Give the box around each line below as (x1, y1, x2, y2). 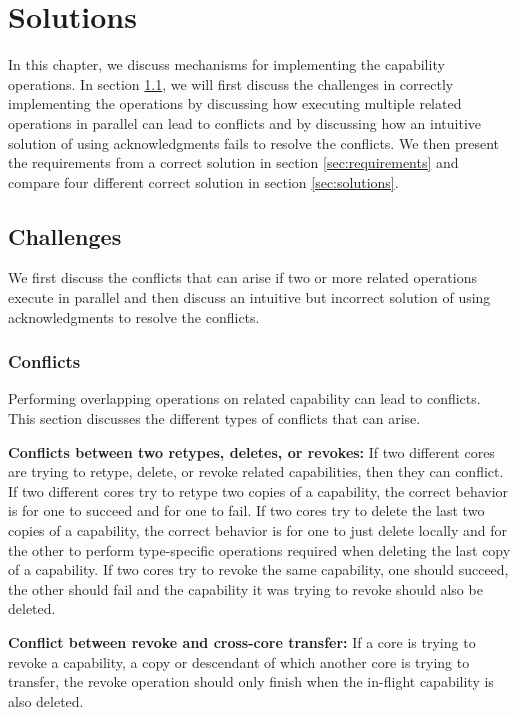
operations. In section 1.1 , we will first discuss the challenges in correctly (8, 73, 454, 94)
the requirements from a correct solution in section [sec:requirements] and (8, 152, 459, 173)
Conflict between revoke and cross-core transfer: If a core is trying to (8, 632, 476, 653)
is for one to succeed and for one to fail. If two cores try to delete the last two (8, 500, 485, 521)
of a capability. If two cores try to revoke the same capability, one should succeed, (8, 559, 509, 580)
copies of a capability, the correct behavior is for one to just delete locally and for (8, 520, 507, 541)
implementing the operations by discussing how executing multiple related (8, 93, 462, 114)
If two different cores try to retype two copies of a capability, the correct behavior (8, 480, 509, 501)
